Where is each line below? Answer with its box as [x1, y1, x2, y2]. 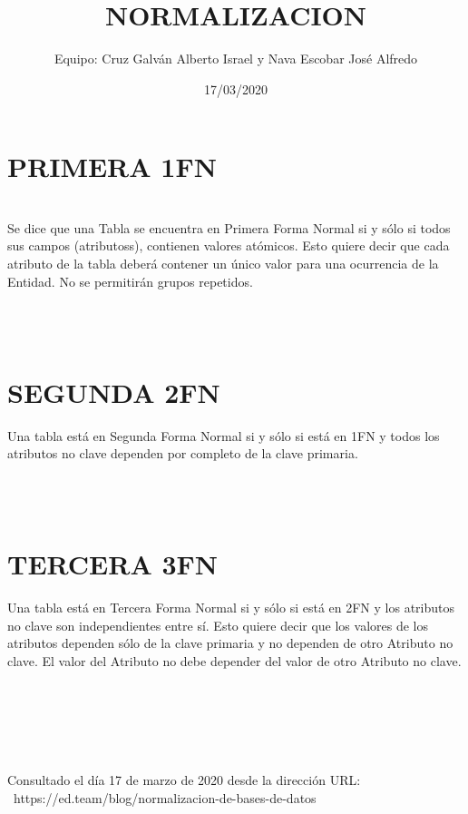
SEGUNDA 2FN [7, 373, 220, 410]
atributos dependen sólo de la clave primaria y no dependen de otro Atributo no [7, 633, 453, 652]
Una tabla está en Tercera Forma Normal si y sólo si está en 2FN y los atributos [7, 598, 455, 617]
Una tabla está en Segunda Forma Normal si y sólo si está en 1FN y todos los [7, 426, 440, 445]
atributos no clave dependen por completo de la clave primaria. [7, 444, 358, 463]
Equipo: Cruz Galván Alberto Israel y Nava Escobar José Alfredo [54, 49, 418, 68]
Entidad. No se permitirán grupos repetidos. [7, 271, 253, 290]
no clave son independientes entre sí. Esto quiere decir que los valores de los [7, 615, 429, 634]
